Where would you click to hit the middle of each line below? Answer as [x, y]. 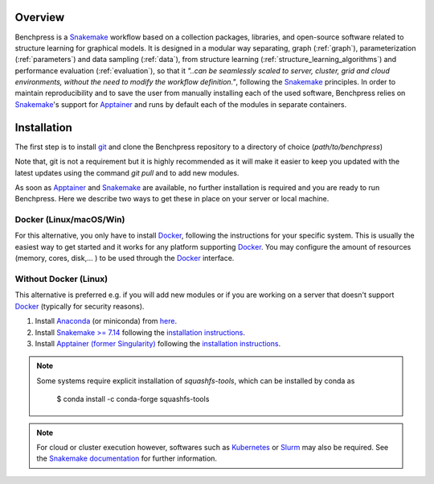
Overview [40, 17]
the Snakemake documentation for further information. [127, 458]
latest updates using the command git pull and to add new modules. [127, 172]
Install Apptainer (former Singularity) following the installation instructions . [158, 343]
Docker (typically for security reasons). [80, 306]
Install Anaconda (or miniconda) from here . [106, 321]
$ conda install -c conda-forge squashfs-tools [133, 399]
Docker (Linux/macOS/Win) [70, 220]
